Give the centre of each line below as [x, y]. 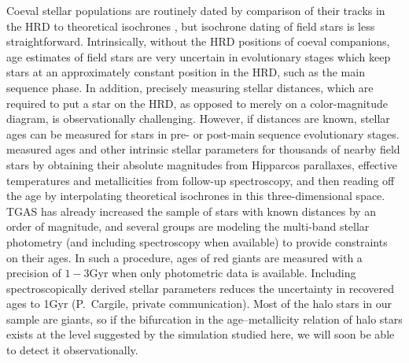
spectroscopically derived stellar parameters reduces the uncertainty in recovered [201, 288]
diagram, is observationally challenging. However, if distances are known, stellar [198, 119]
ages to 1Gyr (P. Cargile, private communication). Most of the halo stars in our [199, 304]
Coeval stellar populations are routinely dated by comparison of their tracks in [196, 10]
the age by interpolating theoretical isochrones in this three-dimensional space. [196, 196]
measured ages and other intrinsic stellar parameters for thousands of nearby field [203, 149]
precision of [34, 273]
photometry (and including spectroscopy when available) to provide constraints [197, 241]
